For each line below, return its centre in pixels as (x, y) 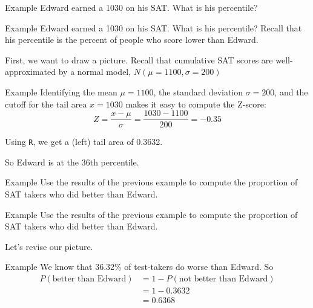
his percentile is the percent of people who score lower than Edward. (132, 40)
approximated (31, 72)
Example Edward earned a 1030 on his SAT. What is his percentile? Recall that (153, 27)
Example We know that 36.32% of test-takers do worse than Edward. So (139, 267)
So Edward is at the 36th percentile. (72, 162)
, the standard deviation (198, 91)
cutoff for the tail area (46, 104)
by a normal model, (95, 72)
